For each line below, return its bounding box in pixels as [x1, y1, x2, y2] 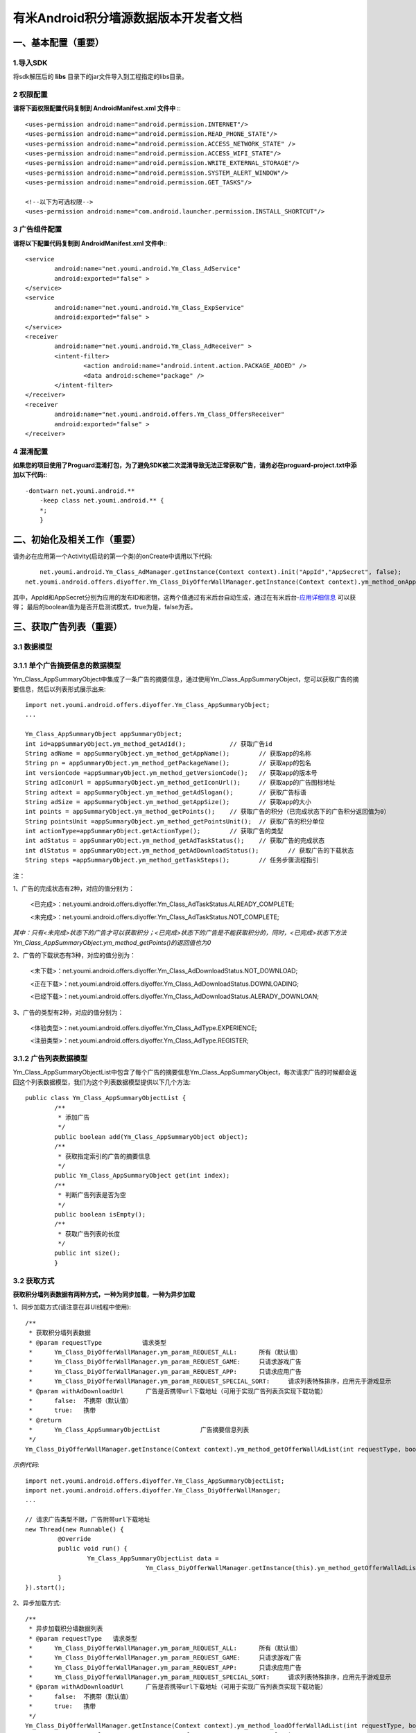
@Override [58, 1535, 92, 1542]
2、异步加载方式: [12, 1599, 62, 1608]
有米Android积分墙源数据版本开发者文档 [12, 10, 243, 26]
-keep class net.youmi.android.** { [39, 496, 164, 505]
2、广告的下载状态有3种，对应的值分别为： [12, 950, 137, 959]
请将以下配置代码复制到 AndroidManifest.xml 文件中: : [12, 239, 168, 247]
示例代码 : [12, 1461, 40, 1469]
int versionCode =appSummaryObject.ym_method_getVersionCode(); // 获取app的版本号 [25, 769, 318, 776]
